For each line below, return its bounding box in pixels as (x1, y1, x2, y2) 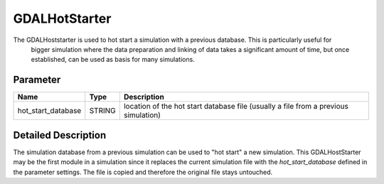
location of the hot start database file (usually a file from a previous (123, 102, 348, 112)
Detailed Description (13, 129, 107, 141)
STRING (89, 106, 117, 116)
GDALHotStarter (13, 11, 112, 26)
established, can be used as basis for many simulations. (31, 55, 195, 64)
